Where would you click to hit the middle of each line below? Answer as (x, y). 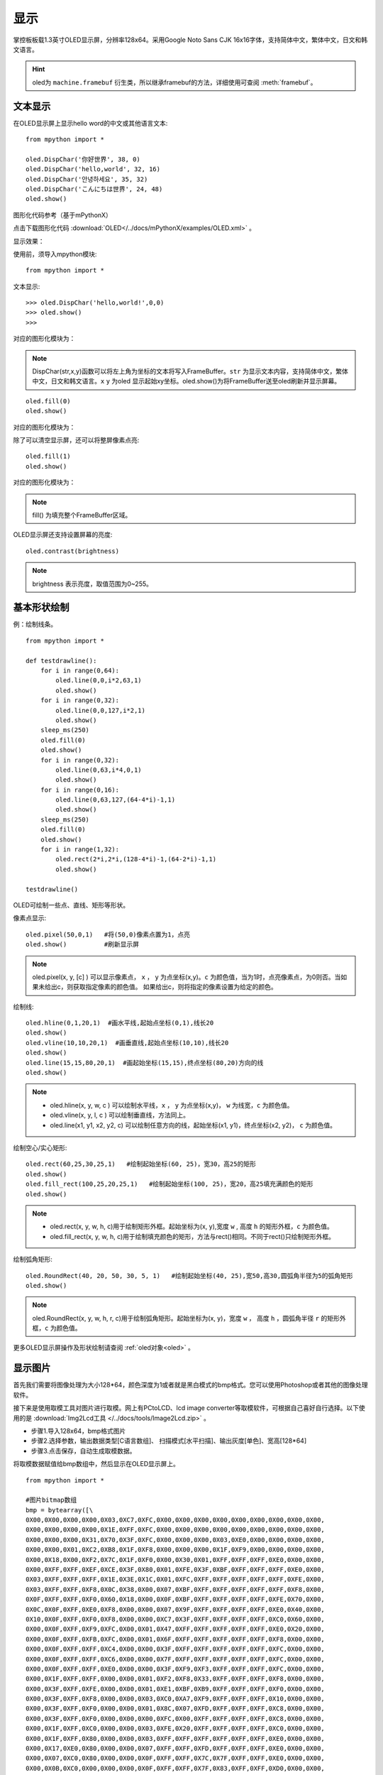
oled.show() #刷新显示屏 (83, 945)
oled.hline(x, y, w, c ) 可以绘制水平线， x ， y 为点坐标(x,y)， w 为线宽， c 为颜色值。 (172, 1105)
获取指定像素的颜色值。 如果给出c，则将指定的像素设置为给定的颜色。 (175, 987)
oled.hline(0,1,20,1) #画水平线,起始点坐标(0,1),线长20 (120, 1023)
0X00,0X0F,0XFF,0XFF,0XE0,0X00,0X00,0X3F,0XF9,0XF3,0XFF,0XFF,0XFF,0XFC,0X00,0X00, (176, 1669)
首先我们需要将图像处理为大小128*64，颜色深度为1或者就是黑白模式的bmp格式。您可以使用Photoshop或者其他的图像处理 (190, 1385)
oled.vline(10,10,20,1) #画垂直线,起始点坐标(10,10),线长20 (127, 1043)
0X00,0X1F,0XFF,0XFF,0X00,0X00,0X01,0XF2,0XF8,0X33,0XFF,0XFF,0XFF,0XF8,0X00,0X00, (176, 1679)
